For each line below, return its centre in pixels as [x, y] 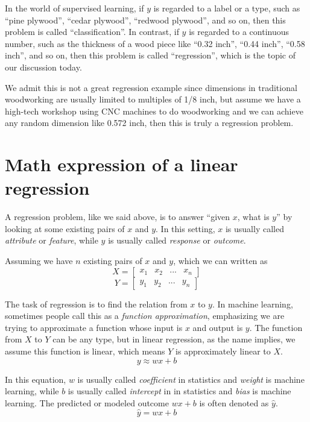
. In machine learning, [252, 304]
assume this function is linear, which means [85, 351]
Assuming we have [39, 261]
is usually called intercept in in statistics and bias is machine [179, 391]
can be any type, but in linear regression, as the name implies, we [174, 339]
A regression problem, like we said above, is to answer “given [118, 217]
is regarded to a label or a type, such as [227, 8]
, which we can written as [220, 261]
